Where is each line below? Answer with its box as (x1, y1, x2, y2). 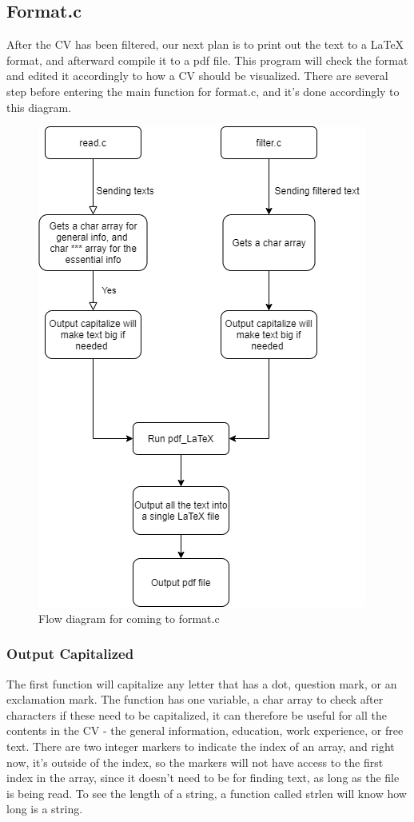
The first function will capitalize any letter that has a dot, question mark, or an (6, 675, 397, 692)
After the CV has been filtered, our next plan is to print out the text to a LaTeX (6, 36, 404, 53)
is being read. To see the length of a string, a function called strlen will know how (6, 784, 407, 801)
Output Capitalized (6, 644, 134, 664)
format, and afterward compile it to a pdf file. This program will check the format (6, 51, 408, 68)
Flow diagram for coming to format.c (38, 609, 220, 626)
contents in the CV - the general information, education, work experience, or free (6, 722, 404, 739)
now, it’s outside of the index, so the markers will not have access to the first (6, 753, 384, 770)
